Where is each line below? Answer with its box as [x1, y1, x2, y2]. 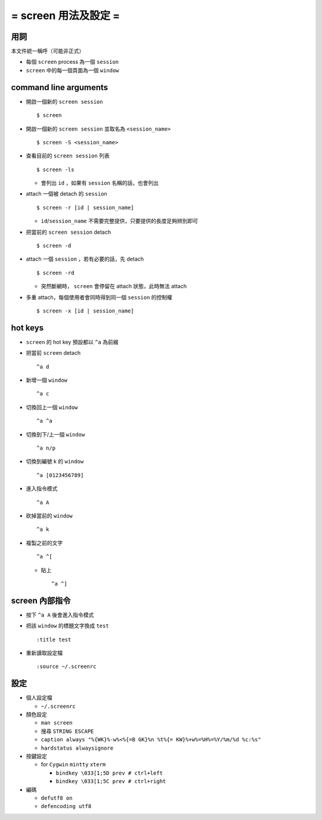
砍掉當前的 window [26, 512, 73, 519]
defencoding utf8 [41, 803, 92, 810]
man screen [41, 719, 73, 726]
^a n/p [36, 445, 56, 451]
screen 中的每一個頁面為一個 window [26, 66, 119, 74]
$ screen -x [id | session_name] [36, 308, 134, 314]
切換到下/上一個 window [26, 431, 85, 438]
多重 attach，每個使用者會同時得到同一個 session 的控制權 [26, 293, 173, 301]
